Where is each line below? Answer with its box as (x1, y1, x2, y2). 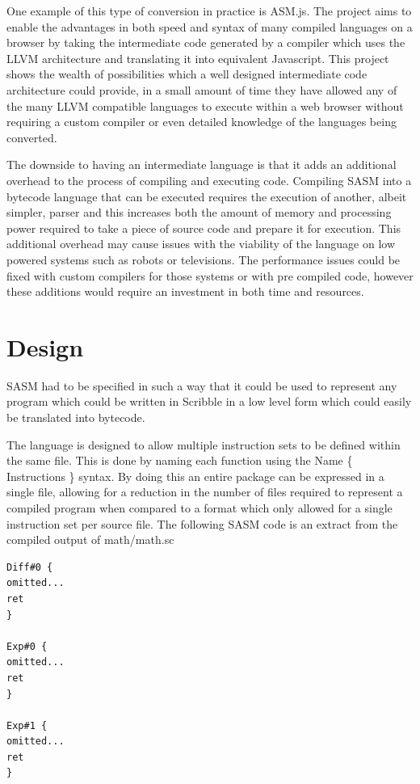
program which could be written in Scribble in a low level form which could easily (6, 393, 412, 410)
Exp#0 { (6, 640, 48, 652)
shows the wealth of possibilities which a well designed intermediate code (6, 65, 367, 82)
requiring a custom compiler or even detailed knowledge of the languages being (6, 113, 397, 130)
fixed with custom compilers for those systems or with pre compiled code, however (6, 267, 414, 284)
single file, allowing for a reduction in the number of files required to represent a (6, 483, 403, 500)
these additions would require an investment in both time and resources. (6, 283, 364, 300)
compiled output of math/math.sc (6, 531, 174, 548)
